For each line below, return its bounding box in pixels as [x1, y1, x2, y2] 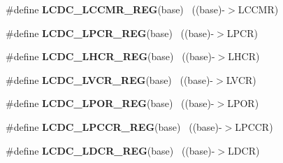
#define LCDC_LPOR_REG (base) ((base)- [6, 96, 215, 111]
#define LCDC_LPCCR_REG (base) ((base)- [6, 119, 222, 134]
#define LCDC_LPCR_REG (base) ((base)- [6, 25, 215, 40]
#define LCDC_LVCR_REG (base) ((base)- [6, 72, 213, 87]
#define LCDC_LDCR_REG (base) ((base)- [6, 143, 215, 157]
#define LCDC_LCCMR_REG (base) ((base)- [6, 2, 225, 16]
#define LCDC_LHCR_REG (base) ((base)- [6, 49, 215, 64]
